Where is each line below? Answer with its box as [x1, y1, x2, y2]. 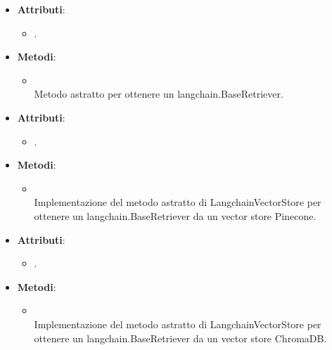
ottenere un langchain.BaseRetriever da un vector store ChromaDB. [34, 330, 327, 345]
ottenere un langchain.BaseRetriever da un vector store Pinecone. [34, 208, 317, 223]
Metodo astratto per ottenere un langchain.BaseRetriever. [34, 86, 283, 101]
